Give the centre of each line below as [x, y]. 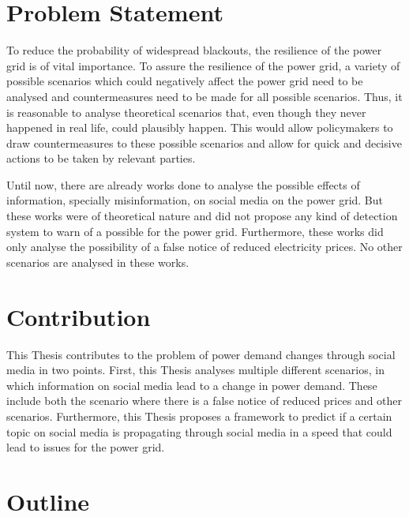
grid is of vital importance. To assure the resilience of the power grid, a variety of [203, 65]
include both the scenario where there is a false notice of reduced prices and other [204, 401]
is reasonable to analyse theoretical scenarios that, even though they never [186, 112]
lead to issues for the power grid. [86, 447]
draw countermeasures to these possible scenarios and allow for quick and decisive [204, 142]
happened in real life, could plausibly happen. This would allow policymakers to [200, 127]
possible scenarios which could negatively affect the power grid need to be [185, 81]
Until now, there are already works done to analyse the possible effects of [183, 184]
